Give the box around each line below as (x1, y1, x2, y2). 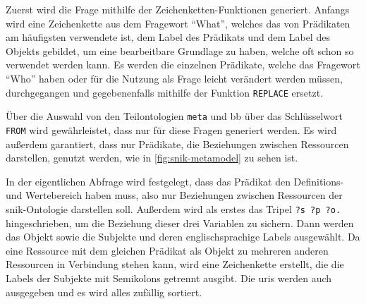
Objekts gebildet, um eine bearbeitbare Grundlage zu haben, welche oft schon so (6, 43, 354, 58)
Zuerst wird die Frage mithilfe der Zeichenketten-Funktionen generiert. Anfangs (6, 2, 350, 16)
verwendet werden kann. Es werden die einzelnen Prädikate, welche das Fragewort (6, 57, 360, 72)
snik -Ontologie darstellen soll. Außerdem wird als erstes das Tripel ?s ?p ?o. (6, 201, 341, 216)
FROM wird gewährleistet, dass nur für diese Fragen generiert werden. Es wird (6, 122, 337, 137)
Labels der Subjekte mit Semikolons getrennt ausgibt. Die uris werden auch (6, 270, 332, 285)
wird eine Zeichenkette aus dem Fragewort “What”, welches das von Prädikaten (6, 16, 350, 30)
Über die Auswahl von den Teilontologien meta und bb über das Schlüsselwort (6, 109, 343, 123)
